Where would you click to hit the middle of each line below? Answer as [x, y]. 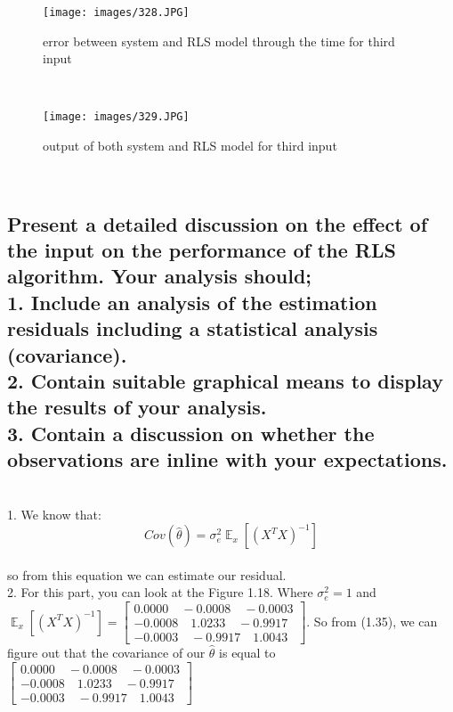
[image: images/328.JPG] [116, 12]
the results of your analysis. [137, 407]
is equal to [247, 653]
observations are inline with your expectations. [227, 459]
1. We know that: [54, 514]
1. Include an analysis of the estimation [192, 302]
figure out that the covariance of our [106, 653]
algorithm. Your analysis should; [160, 276]
